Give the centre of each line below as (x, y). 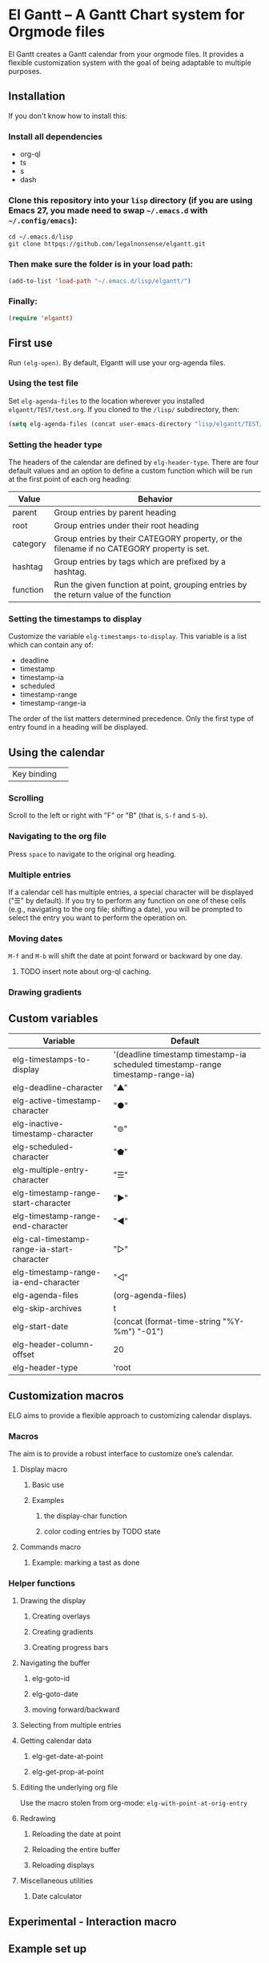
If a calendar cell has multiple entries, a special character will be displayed (131, 892)
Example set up (47, 1949)
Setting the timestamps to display (75, 618)
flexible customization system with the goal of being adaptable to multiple (130, 63)
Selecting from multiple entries (70, 1725)
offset (23, 1354)
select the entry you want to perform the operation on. (98, 918)
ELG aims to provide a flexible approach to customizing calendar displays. (130, 1415)
